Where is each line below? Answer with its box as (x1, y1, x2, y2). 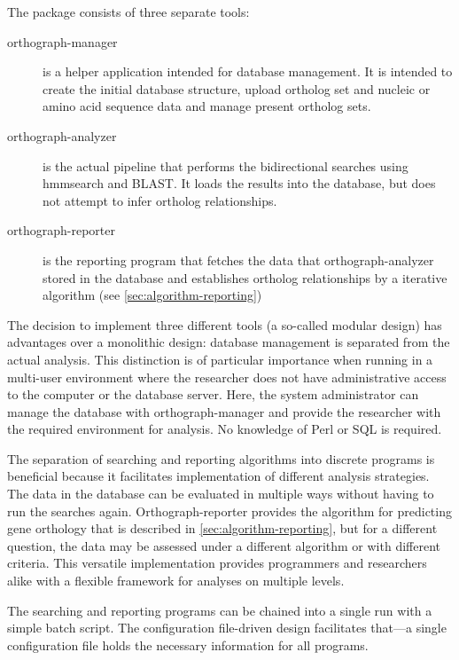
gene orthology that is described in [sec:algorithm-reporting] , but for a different (7, 519, 438, 538)
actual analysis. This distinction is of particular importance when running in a (7, 350, 433, 368)
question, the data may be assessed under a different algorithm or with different (7, 536, 441, 554)
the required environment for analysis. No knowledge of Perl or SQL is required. (7, 420, 442, 438)
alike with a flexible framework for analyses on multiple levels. (7, 571, 345, 590)
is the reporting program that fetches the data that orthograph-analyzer (43, 250, 434, 269)
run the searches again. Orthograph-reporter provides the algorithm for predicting (7, 501, 452, 520)
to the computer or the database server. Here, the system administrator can (7, 385, 419, 404)
